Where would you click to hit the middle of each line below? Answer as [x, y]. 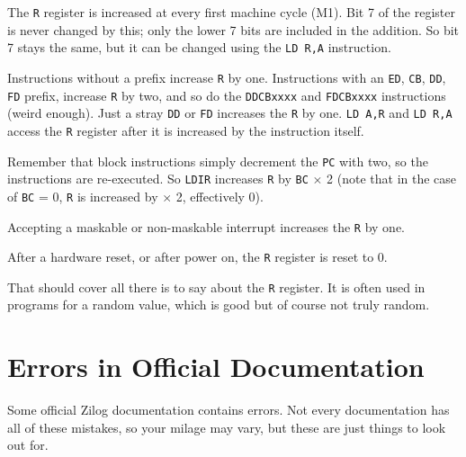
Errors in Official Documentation [216, 367]
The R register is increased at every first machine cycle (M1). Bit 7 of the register [231, 12]
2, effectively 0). [220, 196]
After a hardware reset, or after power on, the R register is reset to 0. [197, 257]
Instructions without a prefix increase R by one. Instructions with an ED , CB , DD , [227, 77]
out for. [28, 445]
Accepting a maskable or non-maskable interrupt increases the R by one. [206, 226]
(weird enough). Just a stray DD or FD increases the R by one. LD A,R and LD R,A [230, 113]
